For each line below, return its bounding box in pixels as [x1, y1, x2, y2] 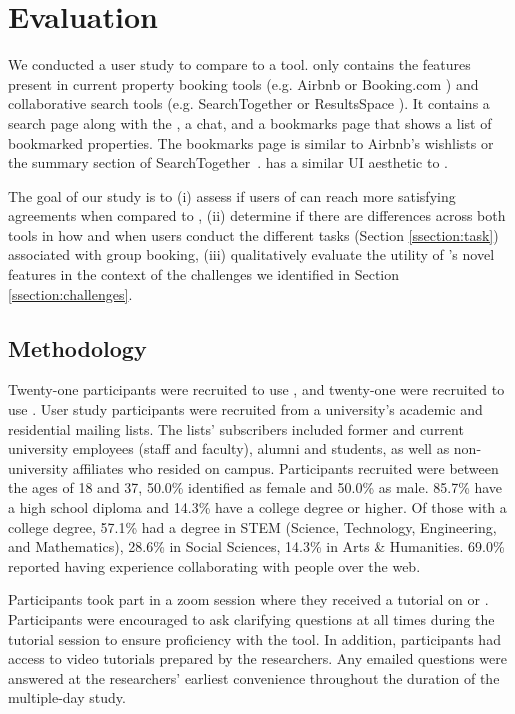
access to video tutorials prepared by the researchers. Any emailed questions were [8, 648, 507, 669]
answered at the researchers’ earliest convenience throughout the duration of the [8, 667, 500, 688]
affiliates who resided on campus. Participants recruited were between [72, 457, 499, 478]
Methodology [8, 332, 147, 363]
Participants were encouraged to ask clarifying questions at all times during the [8, 608, 495, 629]
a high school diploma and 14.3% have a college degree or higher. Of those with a [8, 497, 507, 518]
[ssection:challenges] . [8, 283, 133, 304]
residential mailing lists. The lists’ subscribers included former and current [8, 418, 464, 439]
